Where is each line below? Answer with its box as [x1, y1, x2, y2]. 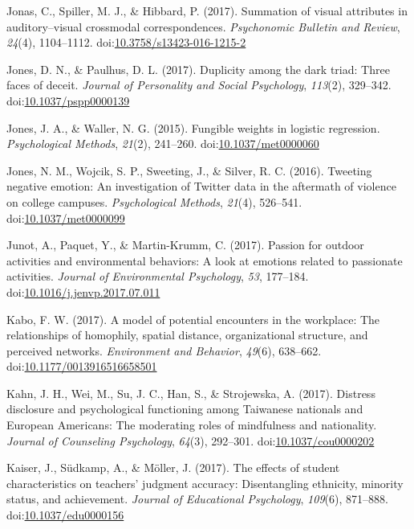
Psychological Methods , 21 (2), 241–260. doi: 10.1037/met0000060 [6, 135, 319, 152]
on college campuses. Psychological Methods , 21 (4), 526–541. [6, 193, 302, 210]
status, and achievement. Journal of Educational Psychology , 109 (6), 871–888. [6, 490, 388, 507]
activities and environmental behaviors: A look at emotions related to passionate [6, 252, 403, 269]
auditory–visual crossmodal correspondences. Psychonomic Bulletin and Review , [6, 18, 400, 35]
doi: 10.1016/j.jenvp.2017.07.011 [6, 283, 160, 300]
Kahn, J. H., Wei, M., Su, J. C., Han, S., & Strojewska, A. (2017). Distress [6, 384, 375, 401]
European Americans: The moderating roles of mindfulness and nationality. [6, 416, 377, 433]
